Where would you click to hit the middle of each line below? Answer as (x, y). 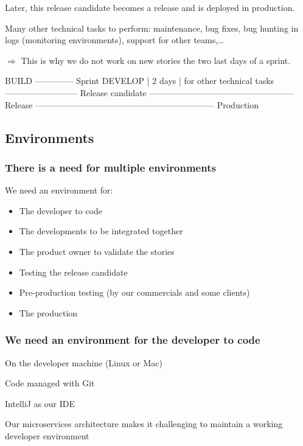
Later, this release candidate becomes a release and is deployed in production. (150, 7)
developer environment (47, 435)
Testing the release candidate (73, 272)
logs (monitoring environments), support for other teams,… (114, 40)
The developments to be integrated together (101, 231)
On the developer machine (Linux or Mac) (84, 362)
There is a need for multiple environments (110, 167)
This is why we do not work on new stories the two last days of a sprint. (156, 60)
